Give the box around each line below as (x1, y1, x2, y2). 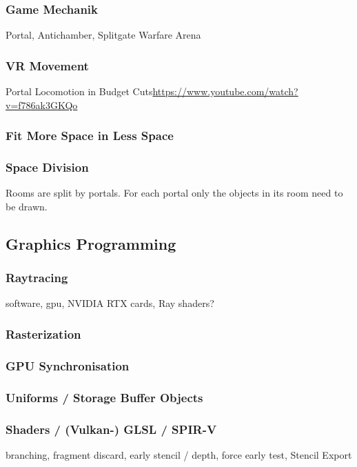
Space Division (6, 158, 89, 175)
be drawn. (6, 199, 48, 213)
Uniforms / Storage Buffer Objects (6, 388, 203, 406)
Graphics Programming (6, 232, 176, 254)
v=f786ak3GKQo (6, 97, 78, 112)
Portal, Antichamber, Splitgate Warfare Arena (6, 28, 201, 42)
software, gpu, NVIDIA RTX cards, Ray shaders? (6, 296, 214, 310)
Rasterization (6, 325, 81, 342)
